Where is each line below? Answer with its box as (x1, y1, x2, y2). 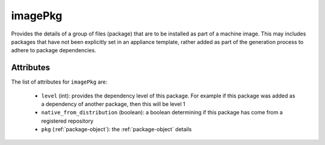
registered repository (41, 117, 94, 125)
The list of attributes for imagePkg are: (11, 78, 108, 85)
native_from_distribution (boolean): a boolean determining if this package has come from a (41, 109, 283, 116)
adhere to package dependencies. (11, 47, 96, 54)
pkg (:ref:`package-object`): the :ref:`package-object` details (41, 126, 192, 133)
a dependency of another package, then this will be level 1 (41, 100, 186, 108)
